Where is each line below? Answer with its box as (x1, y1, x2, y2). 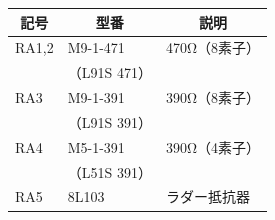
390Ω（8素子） (165, 87, 261, 108)
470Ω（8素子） (165, 37, 261, 58)
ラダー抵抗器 (165, 186, 250, 207)
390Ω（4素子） (165, 136, 261, 157)
